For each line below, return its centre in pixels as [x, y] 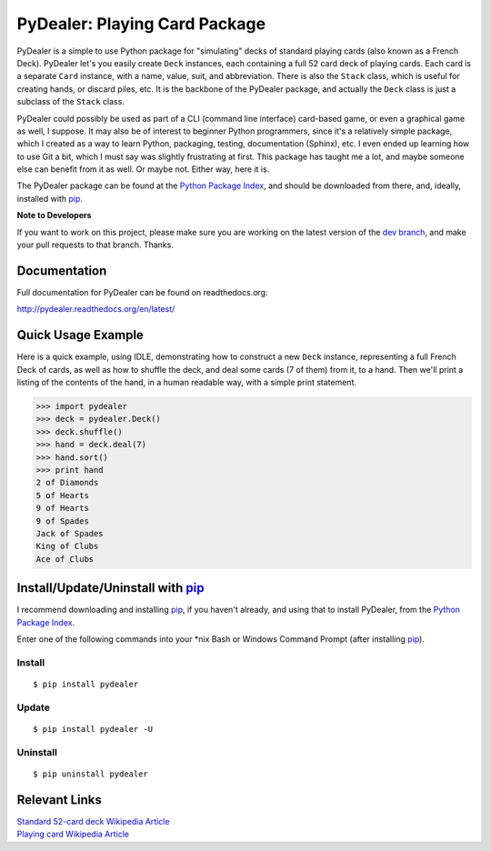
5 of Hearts [63, 495]
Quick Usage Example [80, 335]
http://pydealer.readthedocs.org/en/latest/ [96, 309]
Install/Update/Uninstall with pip [110, 588]
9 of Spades [63, 521]
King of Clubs [67, 546]
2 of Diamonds [67, 483]
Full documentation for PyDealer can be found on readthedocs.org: [142, 292]
